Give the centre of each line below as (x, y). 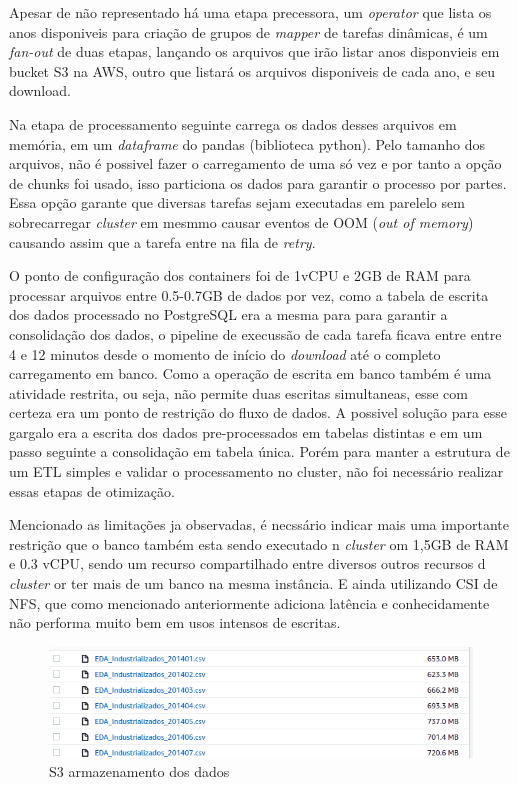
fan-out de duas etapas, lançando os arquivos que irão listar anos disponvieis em (254, 51)
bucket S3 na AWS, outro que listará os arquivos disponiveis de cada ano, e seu (252, 70)
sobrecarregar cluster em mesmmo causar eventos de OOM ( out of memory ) (241, 221)
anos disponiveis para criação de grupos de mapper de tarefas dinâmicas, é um (248, 31)
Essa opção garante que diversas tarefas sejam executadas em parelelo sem (237, 202)
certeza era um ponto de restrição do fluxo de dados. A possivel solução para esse (258, 412)
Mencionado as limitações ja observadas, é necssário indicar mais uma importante (259, 524)
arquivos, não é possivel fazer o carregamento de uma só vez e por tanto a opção (255, 163)
